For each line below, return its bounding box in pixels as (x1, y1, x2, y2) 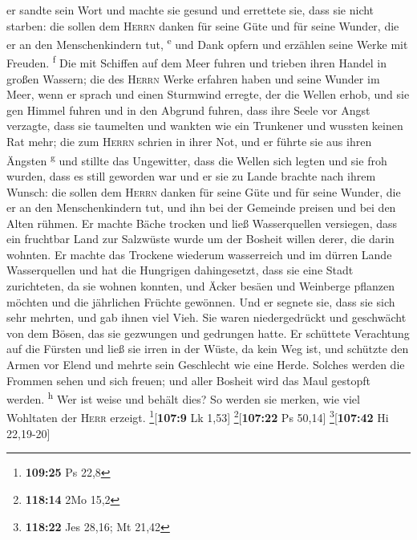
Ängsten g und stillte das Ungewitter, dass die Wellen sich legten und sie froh (6, 149, 387, 168)
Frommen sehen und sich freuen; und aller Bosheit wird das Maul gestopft (6, 372, 371, 388)
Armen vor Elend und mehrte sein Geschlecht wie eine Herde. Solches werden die (6, 356, 405, 373)
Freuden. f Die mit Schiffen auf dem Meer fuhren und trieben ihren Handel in (6, 52, 387, 71)
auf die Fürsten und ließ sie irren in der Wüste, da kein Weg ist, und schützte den (6, 340, 409, 357)
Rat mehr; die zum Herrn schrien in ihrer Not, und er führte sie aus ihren (6, 133, 372, 150)
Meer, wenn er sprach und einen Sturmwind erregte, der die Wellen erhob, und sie (6, 86, 410, 103)
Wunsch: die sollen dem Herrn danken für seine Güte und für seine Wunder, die (6, 183, 401, 200)
